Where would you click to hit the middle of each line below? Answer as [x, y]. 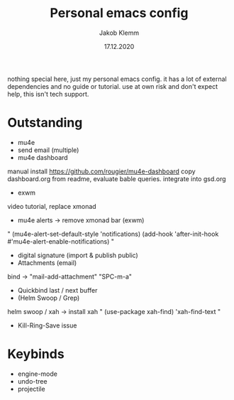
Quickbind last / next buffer [57, 290]
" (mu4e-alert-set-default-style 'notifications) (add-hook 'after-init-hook [113, 234]
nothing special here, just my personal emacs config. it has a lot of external [117, 79]
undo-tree [32, 381]
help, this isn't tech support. [48, 94]
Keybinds [36, 354]
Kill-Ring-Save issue [47, 325]
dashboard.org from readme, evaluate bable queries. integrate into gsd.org [117, 178]
